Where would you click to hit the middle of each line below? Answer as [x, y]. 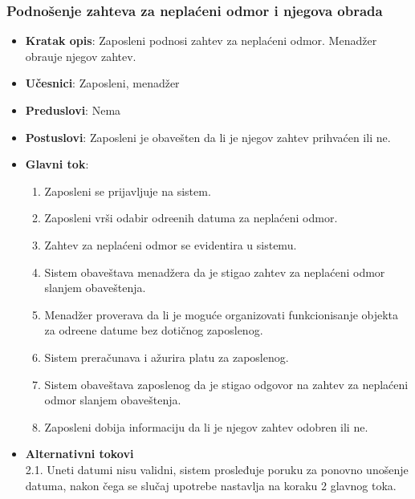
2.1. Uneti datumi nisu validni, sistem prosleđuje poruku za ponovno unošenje [217, 469]
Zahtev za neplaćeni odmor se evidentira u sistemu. [171, 244]
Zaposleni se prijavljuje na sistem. [128, 191]
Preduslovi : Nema [73, 110]
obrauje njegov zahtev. [81, 56]
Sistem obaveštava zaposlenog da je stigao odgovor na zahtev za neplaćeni [226, 384]
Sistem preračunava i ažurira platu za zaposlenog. [167, 357]
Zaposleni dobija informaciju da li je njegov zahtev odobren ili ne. [206, 426]
